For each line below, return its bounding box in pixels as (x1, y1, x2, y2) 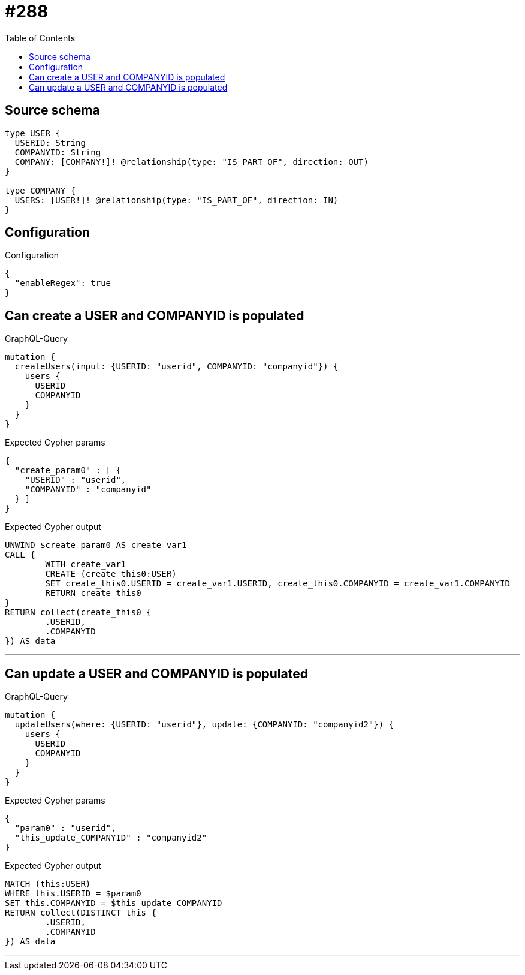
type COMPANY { (5, 185, 76, 195)
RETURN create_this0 (45, 588, 141, 598)
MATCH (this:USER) (5, 879, 91, 889)
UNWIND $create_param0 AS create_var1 (5, 540, 187, 550)
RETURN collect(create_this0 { (5, 607, 152, 618)
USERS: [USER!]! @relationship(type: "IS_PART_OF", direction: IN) (14, 195, 339, 205)
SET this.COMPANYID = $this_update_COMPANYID (5, 898, 222, 908)
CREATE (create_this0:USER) (45, 569, 177, 579)
